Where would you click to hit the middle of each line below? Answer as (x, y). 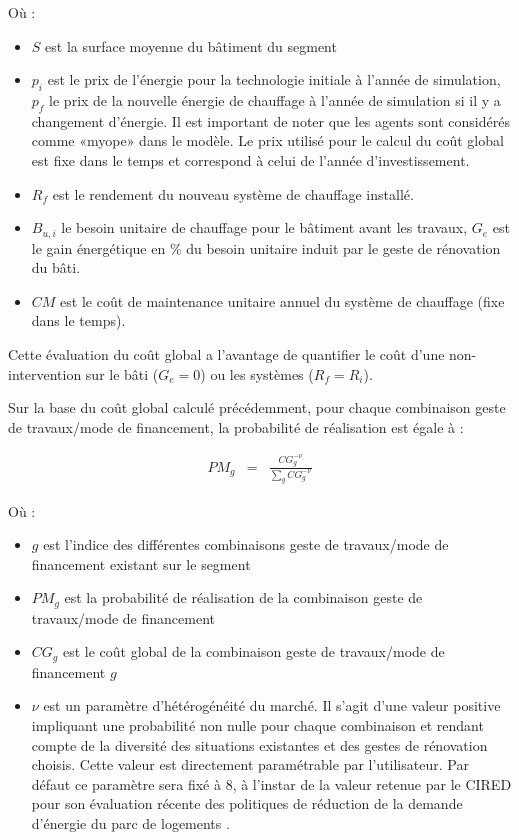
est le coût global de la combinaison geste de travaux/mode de (253, 651)
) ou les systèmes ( (257, 373)
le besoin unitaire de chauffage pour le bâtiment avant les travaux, (264, 227)
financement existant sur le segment (141, 563)
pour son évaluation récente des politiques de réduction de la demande (247, 803)
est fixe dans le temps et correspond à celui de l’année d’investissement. (250, 159)
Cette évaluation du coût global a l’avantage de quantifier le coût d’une (226, 353)
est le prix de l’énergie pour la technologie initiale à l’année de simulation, (274, 79)
